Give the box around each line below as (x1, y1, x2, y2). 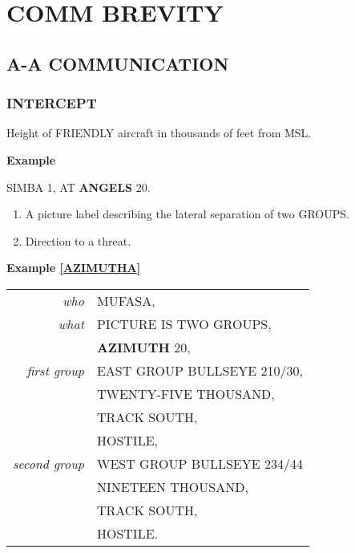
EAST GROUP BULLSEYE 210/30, (96, 360, 303, 380)
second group (13, 453, 84, 473)
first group (26, 360, 84, 380)
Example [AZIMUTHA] (6, 259, 141, 276)
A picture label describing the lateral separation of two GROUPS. (25, 205, 349, 222)
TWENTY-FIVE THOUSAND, (96, 384, 275, 403)
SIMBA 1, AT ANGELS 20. (6, 178, 151, 195)
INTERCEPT (6, 93, 97, 113)
